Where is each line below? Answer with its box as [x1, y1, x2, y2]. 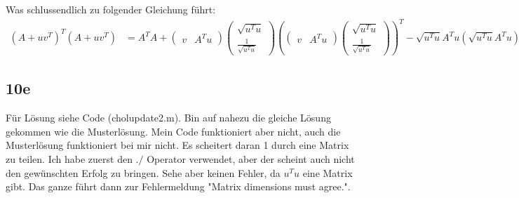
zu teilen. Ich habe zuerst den [6, 152, 133, 166]
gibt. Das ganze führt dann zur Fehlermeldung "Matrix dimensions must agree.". [6, 179, 351, 194]
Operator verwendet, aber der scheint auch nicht [147, 152, 355, 166]
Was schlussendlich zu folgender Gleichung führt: [6, 2, 216, 16]
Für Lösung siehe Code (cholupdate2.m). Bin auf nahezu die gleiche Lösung [6, 110, 331, 125]
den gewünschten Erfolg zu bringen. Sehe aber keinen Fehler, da [6, 165, 281, 180]
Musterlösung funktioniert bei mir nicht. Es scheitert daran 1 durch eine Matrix [6, 138, 349, 152]
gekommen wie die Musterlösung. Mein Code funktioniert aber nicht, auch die [6, 124, 341, 138]
